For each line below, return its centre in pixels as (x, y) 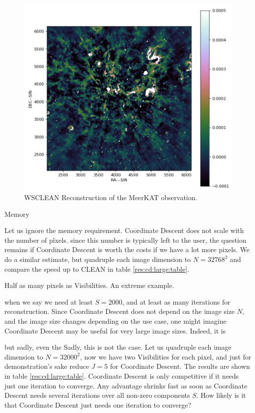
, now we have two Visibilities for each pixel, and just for (166, 356)
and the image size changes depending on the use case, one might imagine (115, 321)
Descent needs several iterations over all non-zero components (97, 395)
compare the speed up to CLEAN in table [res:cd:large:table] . (97, 269)
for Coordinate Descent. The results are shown (180, 366)
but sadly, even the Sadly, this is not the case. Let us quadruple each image (118, 347)
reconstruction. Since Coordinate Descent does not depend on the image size (120, 311)
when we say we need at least (49, 301)
